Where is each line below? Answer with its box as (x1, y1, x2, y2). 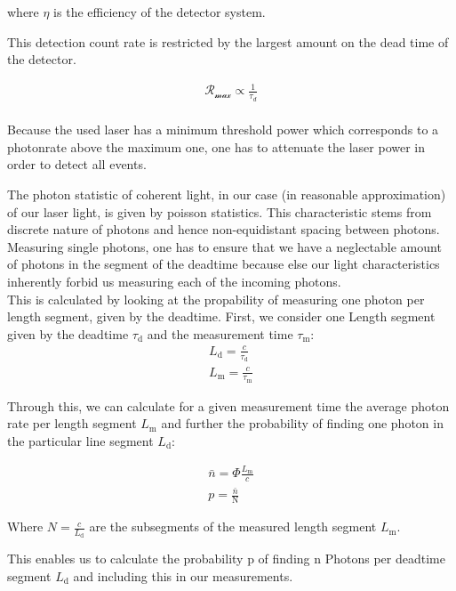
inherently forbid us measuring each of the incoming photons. (7, 271, 341, 290)
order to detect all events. (7, 155, 147, 174)
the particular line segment (7, 432, 154, 450)
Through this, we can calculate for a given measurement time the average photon (7, 396, 450, 415)
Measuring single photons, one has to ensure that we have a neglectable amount (7, 237, 442, 255)
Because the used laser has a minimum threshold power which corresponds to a (7, 120, 439, 139)
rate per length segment (7, 414, 137, 433)
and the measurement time (147, 324, 293, 343)
